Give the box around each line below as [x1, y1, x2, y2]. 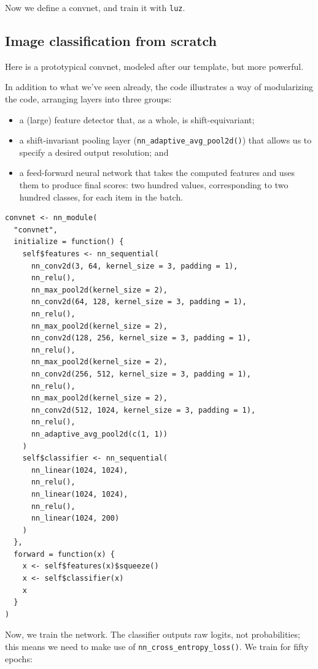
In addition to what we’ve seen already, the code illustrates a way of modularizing [5, 80, 314, 93]
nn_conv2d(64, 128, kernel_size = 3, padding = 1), [31, 297, 247, 307]
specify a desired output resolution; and [19, 145, 169, 158]
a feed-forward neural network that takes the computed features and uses [19, 166, 295, 179]
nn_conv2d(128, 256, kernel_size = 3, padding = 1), [31, 334, 251, 343]
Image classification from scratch [5, 31, 217, 50]
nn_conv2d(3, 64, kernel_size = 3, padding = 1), [31, 261, 238, 270]
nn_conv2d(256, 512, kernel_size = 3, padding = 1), [31, 369, 251, 378]
